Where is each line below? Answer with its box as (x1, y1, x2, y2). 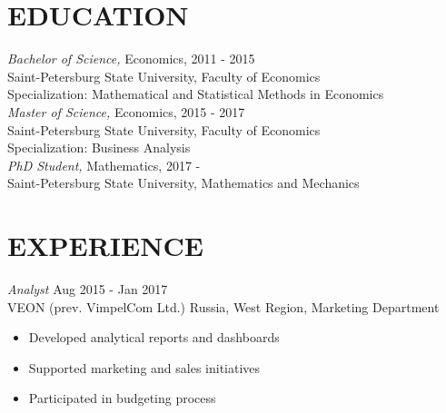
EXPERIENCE (7, 227, 203, 264)
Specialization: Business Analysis (7, 138, 191, 157)
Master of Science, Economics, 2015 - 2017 (7, 102, 245, 121)
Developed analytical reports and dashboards (28, 328, 280, 347)
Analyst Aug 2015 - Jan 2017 (7, 280, 168, 298)
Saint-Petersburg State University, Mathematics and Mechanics (7, 173, 360, 192)
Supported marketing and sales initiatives (28, 358, 261, 377)
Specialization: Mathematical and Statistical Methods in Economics (7, 84, 384, 103)
